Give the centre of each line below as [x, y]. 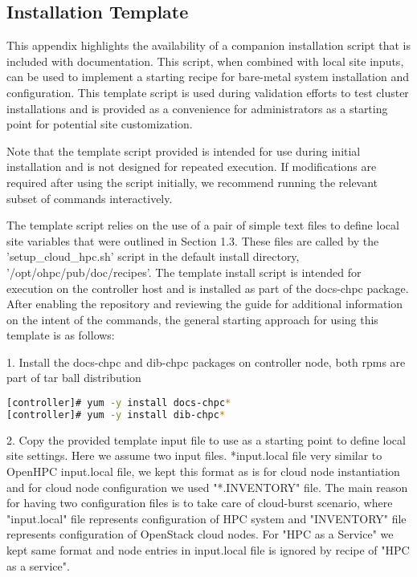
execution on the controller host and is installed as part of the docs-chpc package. [208, 288]
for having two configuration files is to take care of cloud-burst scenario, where [200, 503]
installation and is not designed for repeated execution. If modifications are [192, 167]
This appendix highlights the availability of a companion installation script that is [208, 45]
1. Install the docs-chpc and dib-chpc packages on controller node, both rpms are [206, 362]
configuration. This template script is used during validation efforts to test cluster [208, 92]
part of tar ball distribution [74, 378]
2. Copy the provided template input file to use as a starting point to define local [206, 439]
